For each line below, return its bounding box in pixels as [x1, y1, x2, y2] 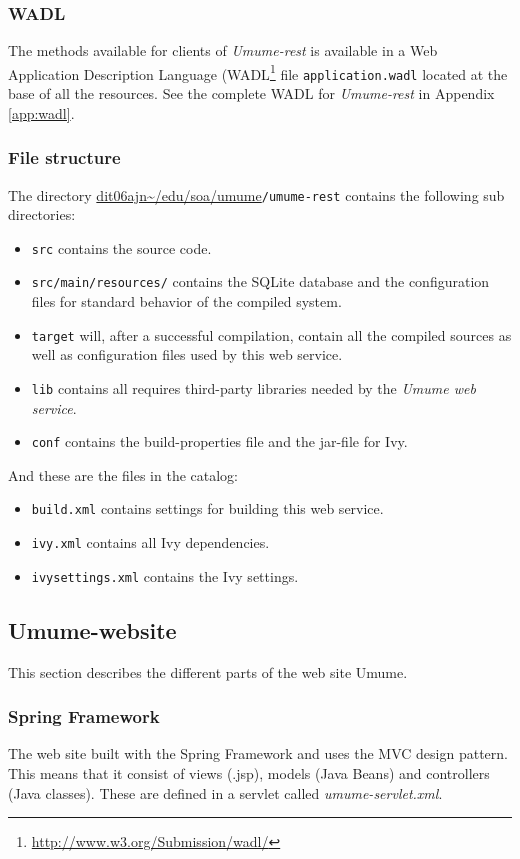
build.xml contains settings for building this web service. [31, 498, 384, 519]
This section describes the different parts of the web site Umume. [8, 661, 408, 682]
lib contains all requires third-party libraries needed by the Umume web [31, 377, 476, 398]
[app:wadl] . [8, 102, 75, 123]
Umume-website [8, 614, 177, 645]
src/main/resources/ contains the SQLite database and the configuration [31, 271, 490, 292]
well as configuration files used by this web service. [31, 344, 343, 365]
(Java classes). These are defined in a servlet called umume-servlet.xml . [8, 782, 443, 803]
